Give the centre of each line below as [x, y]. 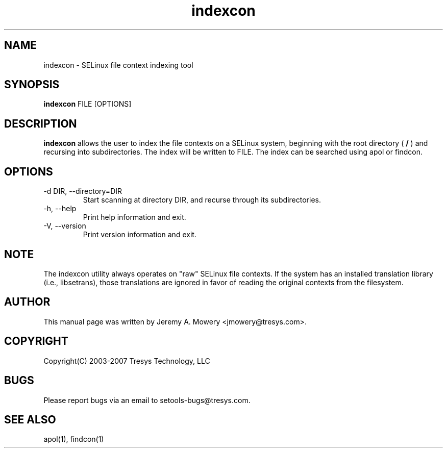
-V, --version [65, 226]
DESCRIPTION [41, 123]
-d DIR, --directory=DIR [83, 191]
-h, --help [60, 209]
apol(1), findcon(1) [74, 439]
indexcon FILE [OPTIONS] [88, 104]
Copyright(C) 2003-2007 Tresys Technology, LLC [127, 361]
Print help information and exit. [134, 217]
